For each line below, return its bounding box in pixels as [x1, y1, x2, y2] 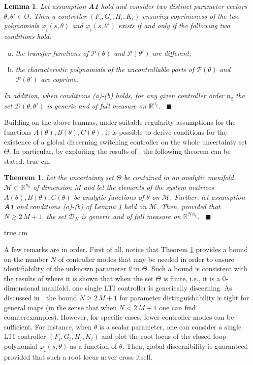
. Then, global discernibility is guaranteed [122, 340, 248, 351]
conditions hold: [4, 31, 52, 41]
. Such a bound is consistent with [147, 263, 248, 274]
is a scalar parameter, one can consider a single [99, 321, 242, 331]
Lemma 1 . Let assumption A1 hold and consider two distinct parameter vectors [4, 1, 247, 11]
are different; [152, 47, 191, 58]
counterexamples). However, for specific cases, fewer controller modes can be [4, 312, 234, 322]
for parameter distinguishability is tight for [119, 292, 249, 302]
